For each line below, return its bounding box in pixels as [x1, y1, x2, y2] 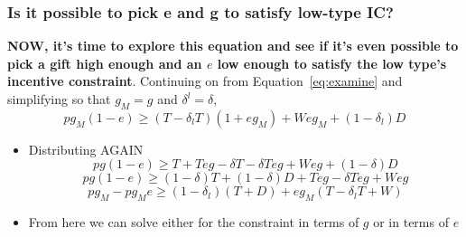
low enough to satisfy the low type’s [217, 53, 447, 72]
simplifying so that [7, 90, 111, 108]
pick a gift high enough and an [7, 53, 202, 72]
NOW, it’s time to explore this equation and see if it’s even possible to [7, 36, 459, 55]
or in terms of [373, 213, 449, 232]
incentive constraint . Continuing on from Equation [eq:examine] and [7, 71, 403, 90]
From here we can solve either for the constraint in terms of [28, 213, 359, 232]
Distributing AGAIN [28, 139, 144, 158]
